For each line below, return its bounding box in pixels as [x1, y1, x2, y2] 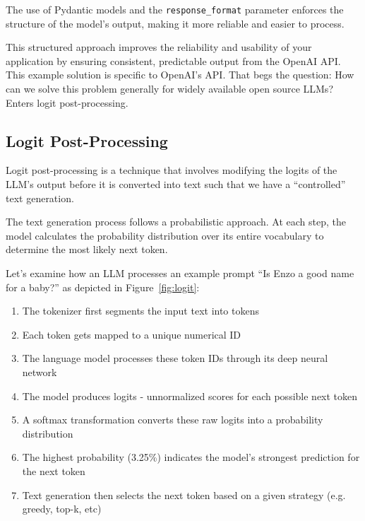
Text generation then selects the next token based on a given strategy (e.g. [22, 487, 346, 502]
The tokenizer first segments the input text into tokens [22, 303, 259, 318]
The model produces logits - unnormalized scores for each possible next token [22, 388, 358, 403]
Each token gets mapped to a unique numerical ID [22, 327, 241, 341]
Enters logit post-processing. [6, 95, 128, 110]
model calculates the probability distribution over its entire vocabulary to [6, 228, 324, 242]
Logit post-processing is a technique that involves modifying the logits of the [6, 163, 337, 177]
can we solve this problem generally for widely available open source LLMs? [6, 81, 333, 96]
